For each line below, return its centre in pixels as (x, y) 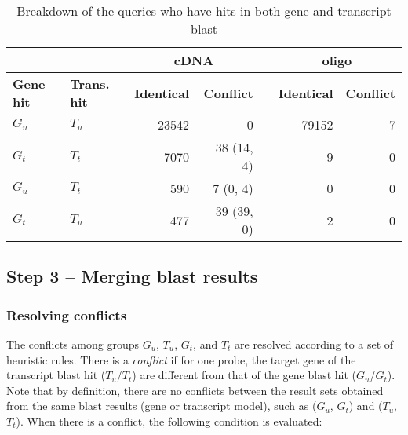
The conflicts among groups (73, 344)
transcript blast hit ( (56, 375)
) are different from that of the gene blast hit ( (244, 375)
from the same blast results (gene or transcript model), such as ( (162, 406)
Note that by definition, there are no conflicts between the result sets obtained (195, 390)
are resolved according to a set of (314, 344)
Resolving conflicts (67, 314)
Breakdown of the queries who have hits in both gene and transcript (204, 11)
